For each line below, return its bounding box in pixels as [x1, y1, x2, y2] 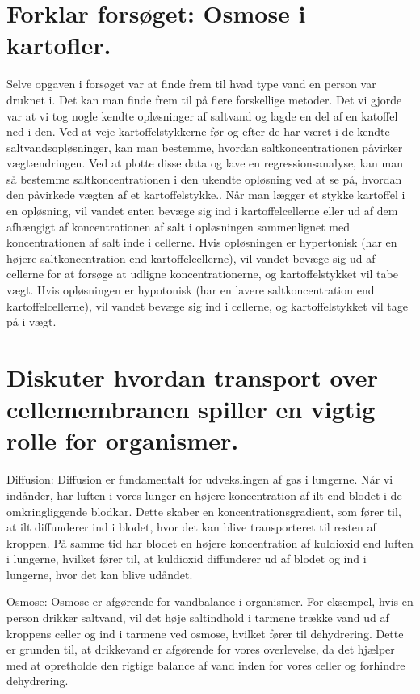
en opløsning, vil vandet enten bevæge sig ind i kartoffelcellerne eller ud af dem [6, 202, 398, 219]
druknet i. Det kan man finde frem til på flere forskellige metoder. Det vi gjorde [6, 91, 402, 108]
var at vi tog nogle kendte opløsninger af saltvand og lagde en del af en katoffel [6, 107, 398, 124]
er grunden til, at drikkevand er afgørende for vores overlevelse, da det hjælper [6, 641, 395, 658]
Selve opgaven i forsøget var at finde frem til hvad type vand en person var [6, 75, 376, 92]
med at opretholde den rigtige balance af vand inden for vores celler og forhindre [6, 656, 405, 673]
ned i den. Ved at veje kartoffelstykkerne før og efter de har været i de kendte [6, 123, 390, 140]
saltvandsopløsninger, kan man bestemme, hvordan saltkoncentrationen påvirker [6, 138, 403, 155]
